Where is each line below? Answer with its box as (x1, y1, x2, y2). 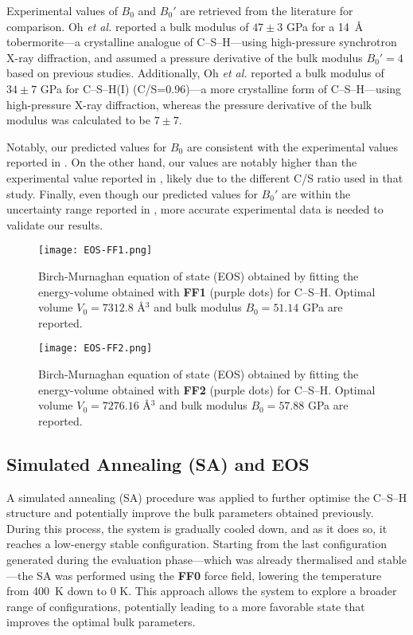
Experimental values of (6, 2, 118, 18)
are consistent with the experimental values (186, 138, 399, 155)
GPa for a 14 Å (286, 18, 364, 34)
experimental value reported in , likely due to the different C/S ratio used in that (6, 169, 403, 186)
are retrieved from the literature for (180, 2, 353, 18)
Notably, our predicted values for (6, 138, 167, 155)
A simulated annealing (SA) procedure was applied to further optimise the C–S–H (6, 488, 407, 505)
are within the (281, 185, 351, 202)
